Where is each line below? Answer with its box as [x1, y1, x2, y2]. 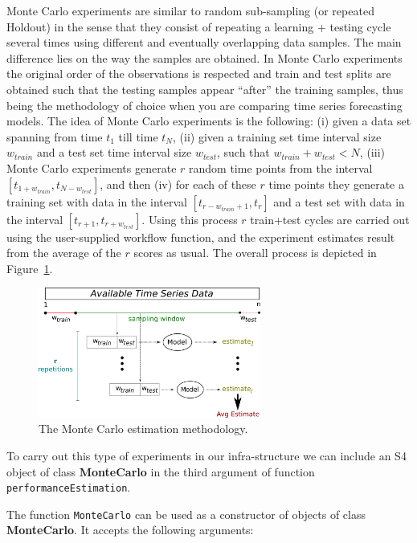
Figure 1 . [6, 259, 53, 276]
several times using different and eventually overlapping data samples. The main [6, 34, 402, 51]
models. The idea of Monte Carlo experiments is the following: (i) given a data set [6, 112, 411, 129]
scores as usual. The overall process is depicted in [133, 244, 377, 261]
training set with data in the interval [6, 193, 187, 210]
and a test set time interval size [36, 144, 192, 161]
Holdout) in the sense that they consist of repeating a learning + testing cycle [6, 18, 391, 35]
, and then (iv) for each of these [100, 175, 256, 192]
